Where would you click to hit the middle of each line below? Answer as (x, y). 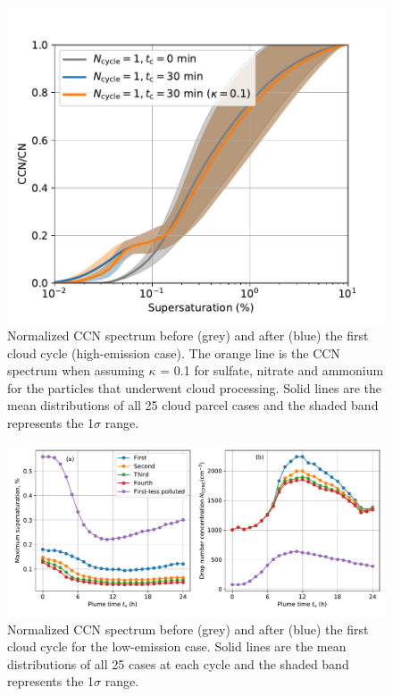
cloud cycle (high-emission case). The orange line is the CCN (174, 352)
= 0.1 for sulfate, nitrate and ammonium (272, 370)
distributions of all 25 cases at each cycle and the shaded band (178, 663)
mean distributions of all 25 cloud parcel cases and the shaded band (193, 405)
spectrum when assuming (76, 370)
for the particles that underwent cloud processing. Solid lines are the (194, 387)
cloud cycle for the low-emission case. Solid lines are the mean (177, 646)
